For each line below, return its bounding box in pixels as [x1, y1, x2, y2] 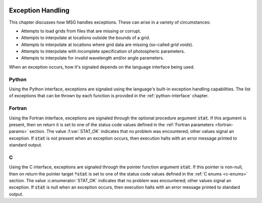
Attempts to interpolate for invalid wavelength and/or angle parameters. [21, 55, 164, 61]
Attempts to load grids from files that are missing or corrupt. [21, 28, 141, 34]
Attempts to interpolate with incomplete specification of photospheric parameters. [21, 48, 185, 54]
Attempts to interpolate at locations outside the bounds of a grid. [21, 35, 150, 41]
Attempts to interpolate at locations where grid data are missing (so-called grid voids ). [21, 42, 194, 47]
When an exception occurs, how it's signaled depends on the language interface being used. [9, 64, 195, 70]
